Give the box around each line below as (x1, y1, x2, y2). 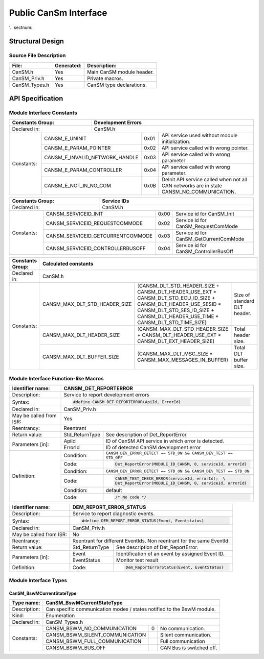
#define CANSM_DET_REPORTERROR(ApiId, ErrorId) (73, 399, 181, 405)
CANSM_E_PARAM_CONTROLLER (44, 167, 122, 173)
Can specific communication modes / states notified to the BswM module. (45, 606, 216, 612)
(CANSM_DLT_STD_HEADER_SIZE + (137, 282, 220, 289)
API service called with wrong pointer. (161, 145, 249, 151)
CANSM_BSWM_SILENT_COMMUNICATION (45, 632, 146, 638)
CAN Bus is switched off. (160, 644, 218, 651)
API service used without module (161, 132, 238, 139)
